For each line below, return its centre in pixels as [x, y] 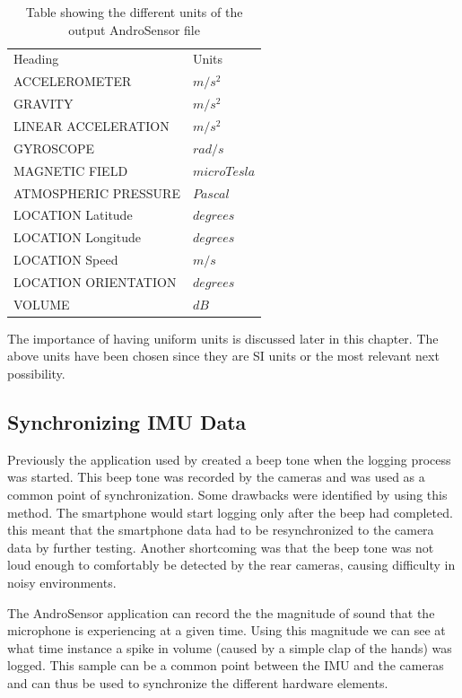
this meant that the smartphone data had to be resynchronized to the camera [221, 530]
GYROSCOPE [54, 148]
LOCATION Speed [66, 260]
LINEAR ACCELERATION [92, 125]
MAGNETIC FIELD [71, 170]
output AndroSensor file [134, 29]
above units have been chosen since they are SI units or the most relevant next [223, 356]
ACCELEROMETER [73, 81]
